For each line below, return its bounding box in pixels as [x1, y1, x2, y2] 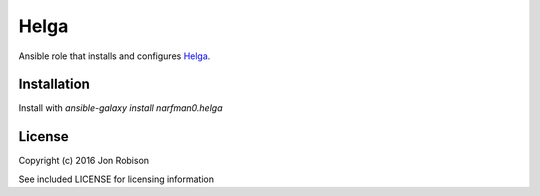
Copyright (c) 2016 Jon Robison [18, 155, 150, 167]
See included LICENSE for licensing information [18, 173, 215, 185]
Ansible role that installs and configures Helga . [18, 50, 211, 62]
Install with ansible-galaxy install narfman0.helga [18, 102, 223, 114]
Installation [18, 76, 90, 93]
